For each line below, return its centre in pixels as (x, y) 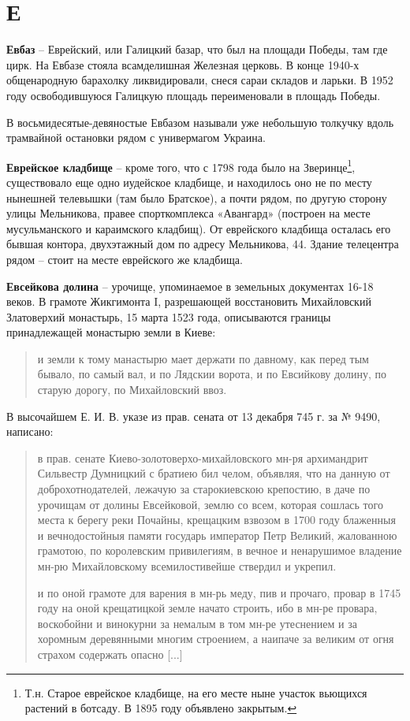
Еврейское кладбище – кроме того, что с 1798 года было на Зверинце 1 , (181, 165)
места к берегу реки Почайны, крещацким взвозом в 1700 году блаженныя (216, 520)
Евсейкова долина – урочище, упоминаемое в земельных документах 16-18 (190, 286)
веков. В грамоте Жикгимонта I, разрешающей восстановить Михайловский (189, 301)
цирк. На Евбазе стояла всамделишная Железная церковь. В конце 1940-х (183, 64)
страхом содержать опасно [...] (110, 654)
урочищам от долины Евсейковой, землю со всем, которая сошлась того (210, 504)
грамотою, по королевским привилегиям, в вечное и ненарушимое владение (220, 550)
